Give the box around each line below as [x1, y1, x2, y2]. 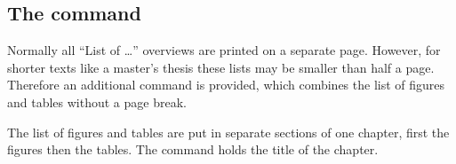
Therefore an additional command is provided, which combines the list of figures [7, 75, 445, 94]
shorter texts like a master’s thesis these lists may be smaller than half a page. [7, 58, 435, 76]
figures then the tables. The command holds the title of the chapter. [7, 140, 379, 159]
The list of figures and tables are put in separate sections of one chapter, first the [7, 122, 450, 141]
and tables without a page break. [7, 92, 187, 111]
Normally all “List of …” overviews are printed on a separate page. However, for [7, 41, 441, 59]
